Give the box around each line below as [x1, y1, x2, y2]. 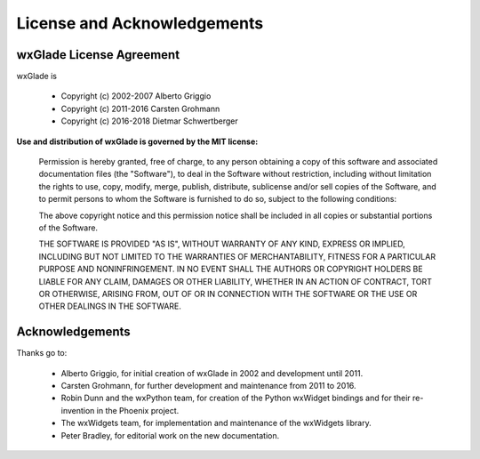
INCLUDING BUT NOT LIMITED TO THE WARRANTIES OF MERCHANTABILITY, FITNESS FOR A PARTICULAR [38, 251, 436, 262]
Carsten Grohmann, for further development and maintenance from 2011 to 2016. [60, 381, 356, 391]
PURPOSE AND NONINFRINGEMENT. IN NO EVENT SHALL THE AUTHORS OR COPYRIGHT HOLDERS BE [38, 263, 423, 275]
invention [60, 405, 95, 415]
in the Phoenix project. [96, 405, 180, 415]
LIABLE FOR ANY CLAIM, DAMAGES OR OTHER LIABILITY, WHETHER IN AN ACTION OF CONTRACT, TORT [38, 276, 433, 286]
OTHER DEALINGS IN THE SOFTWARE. [38, 301, 182, 311]
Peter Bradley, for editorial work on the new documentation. [60, 430, 280, 440]
